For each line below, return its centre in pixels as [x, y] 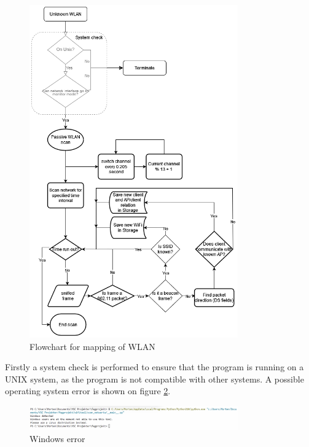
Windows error [57, 438]
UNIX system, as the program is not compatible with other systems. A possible [154, 379]
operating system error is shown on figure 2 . [88, 391]
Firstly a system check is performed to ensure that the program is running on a [154, 367]
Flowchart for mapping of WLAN [92, 346]
